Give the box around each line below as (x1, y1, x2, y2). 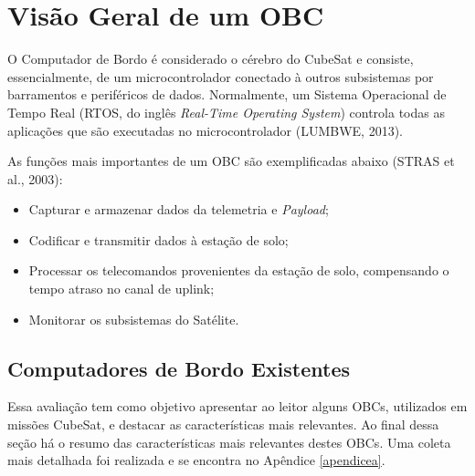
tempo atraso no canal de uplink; (28, 279, 215, 298)
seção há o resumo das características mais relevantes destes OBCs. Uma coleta (7, 432, 451, 451)
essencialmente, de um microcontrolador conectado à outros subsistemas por (7, 67, 434, 86)
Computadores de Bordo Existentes (7, 354, 351, 382)
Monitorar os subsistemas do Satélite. (28, 309, 239, 328)
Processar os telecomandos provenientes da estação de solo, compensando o (28, 261, 449, 280)
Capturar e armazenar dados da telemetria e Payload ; (28, 200, 329, 219)
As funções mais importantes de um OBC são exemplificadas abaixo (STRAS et (7, 151, 455, 171)
